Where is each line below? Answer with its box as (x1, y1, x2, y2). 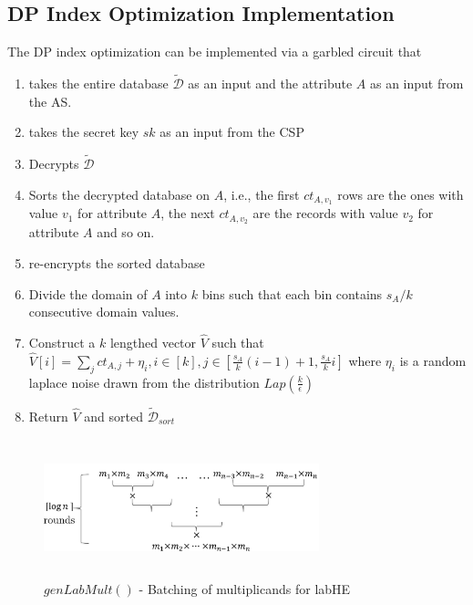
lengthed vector (109, 332, 197, 351)
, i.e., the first (223, 184, 300, 203)
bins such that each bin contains (201, 284, 383, 303)
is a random (399, 350, 467, 370)
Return (28, 406, 68, 425)
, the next (160, 203, 215, 223)
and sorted (84, 406, 143, 425)
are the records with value (252, 203, 398, 223)
